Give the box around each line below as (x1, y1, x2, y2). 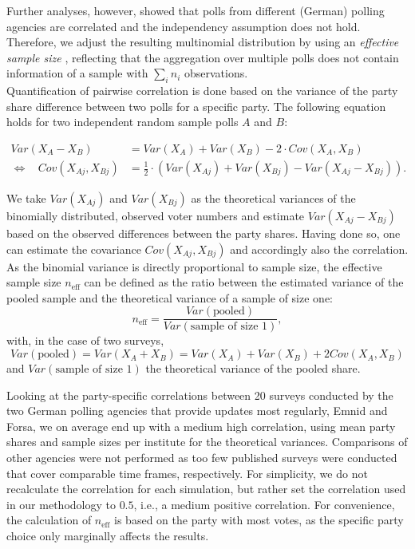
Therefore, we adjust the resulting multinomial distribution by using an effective (6, 34, 399, 50)
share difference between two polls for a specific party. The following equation (6, 97, 386, 114)
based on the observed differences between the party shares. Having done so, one (6, 225, 401, 242)
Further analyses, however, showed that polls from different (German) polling (6, 2, 385, 18)
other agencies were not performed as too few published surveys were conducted (6, 449, 397, 466)
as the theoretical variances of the (191, 190, 356, 207)
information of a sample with (6, 65, 148, 81)
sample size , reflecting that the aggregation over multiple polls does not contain (6, 49, 399, 65)
